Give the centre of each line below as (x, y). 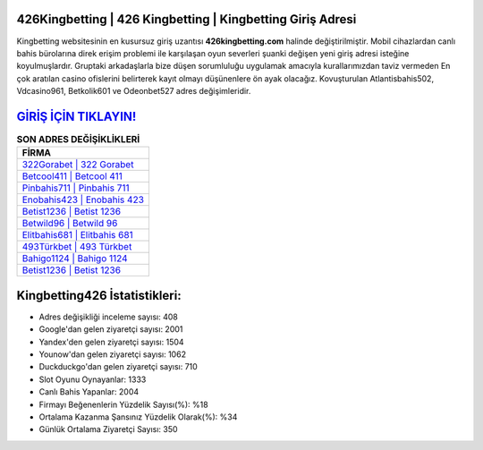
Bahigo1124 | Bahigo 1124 (75, 259)
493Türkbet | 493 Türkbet (77, 247)
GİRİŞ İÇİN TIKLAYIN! (76, 116)
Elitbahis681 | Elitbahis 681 (77, 235)
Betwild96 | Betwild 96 (70, 224)
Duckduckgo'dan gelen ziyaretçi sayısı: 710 (119, 367)
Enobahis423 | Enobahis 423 (83, 200)
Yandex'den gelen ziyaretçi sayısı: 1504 (111, 342)
